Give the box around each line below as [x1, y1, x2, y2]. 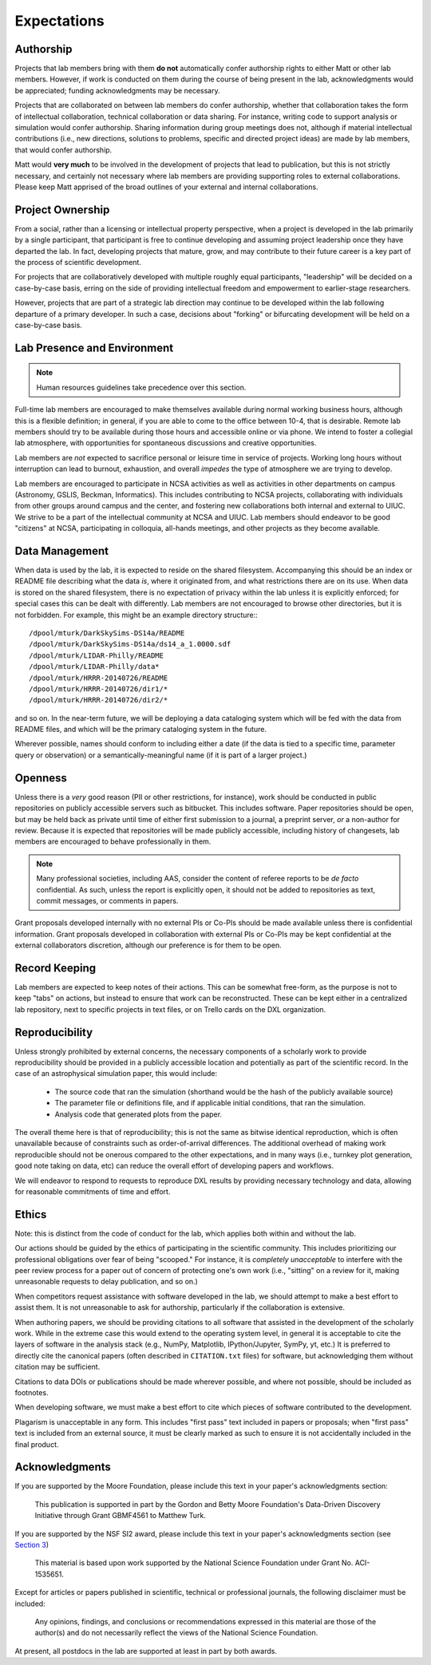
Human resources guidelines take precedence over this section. [36, 382, 247, 392]
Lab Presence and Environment [14, 341, 174, 354]
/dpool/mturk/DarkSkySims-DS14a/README [29, 628, 185, 638]
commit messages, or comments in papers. [36, 896, 179, 905]
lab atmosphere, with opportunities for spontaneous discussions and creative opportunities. [14, 438, 317, 448]
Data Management [14, 544, 109, 558]
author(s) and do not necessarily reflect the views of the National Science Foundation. [34, 1628, 318, 1638]
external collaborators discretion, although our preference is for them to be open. [14, 940, 283, 950]
